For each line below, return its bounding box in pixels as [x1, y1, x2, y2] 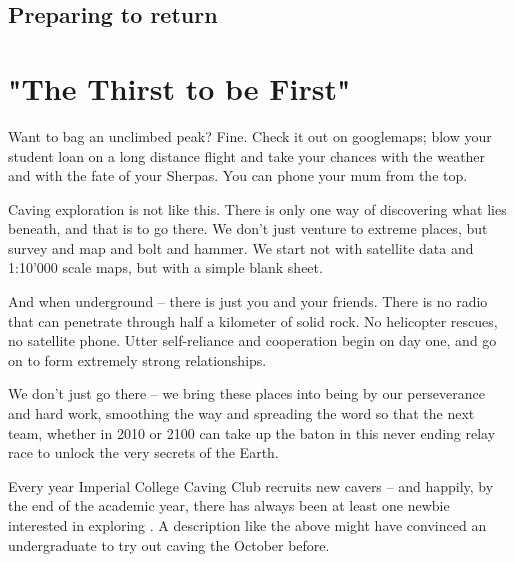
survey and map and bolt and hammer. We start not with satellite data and [8, 237, 474, 258]
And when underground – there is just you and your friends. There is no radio [8, 291, 488, 312]
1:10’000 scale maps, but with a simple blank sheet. [8, 257, 323, 278]
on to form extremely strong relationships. [8, 349, 267, 370]
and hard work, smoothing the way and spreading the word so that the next [8, 403, 475, 424]
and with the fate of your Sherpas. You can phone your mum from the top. [8, 165, 468, 186]
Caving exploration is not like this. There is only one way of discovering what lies [8, 198, 507, 219]
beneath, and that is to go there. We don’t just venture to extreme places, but [8, 218, 488, 239]
